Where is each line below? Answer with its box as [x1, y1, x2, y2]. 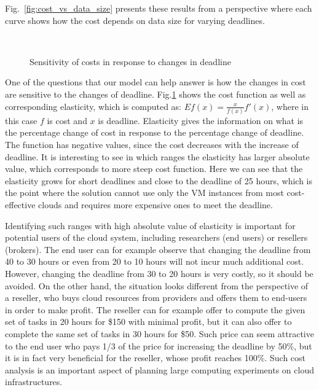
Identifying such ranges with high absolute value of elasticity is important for [5, 219, 296, 232]
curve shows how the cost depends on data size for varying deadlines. [5, 14, 265, 26]
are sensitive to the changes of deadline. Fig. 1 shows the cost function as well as [5, 87, 306, 100]
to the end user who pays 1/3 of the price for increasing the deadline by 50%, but [5, 339, 312, 352]
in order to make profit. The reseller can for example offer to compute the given [5, 303, 305, 316]
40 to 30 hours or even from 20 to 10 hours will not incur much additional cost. [5, 255, 304, 268]
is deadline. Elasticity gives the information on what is [98, 114, 304, 127]
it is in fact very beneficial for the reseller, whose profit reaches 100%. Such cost [5, 351, 306, 364]
